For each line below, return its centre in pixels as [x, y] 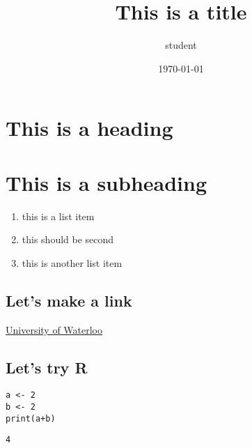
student [181, 45]
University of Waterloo [54, 329]
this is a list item [58, 216]
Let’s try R [47, 367]
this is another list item [72, 262]
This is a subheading [107, 182]
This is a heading [89, 128]
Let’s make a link [69, 300]
